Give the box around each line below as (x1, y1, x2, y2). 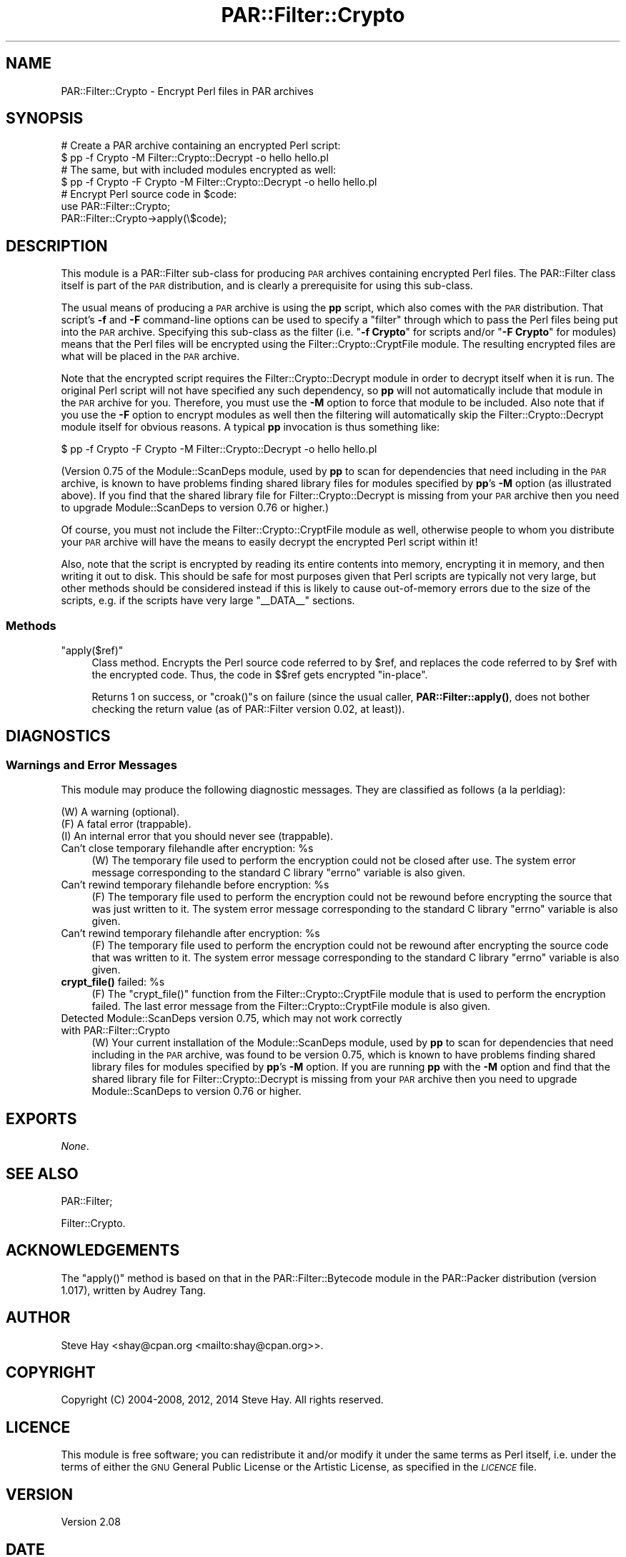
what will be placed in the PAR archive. (61, 350, 240, 363)
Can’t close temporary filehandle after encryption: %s (61, 842, 314, 855)
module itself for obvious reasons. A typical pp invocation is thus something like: (61, 421, 440, 434)
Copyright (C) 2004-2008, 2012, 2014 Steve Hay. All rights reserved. (61, 1393, 384, 1406)
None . (61, 1140, 89, 1153)
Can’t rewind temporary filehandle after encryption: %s (61, 927, 320, 940)
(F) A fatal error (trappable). (61, 818, 192, 831)
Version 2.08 (61, 1516, 121, 1528)
